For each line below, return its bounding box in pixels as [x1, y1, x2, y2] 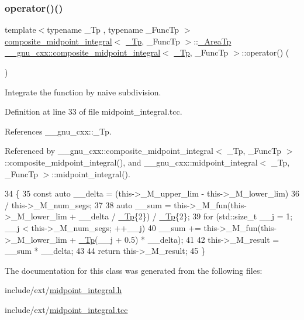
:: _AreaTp [194, 35, 232, 47]
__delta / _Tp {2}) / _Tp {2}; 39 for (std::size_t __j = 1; [78, 210, 293, 222]
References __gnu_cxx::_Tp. [5, 125, 112, 137]
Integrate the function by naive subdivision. [5, 85, 161, 98]
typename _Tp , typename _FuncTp [47, 23, 179, 36]
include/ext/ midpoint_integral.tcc [5, 303, 128, 315]
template [5, 23, 36, 36]
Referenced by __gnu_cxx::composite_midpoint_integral [5, 144, 213, 157]
